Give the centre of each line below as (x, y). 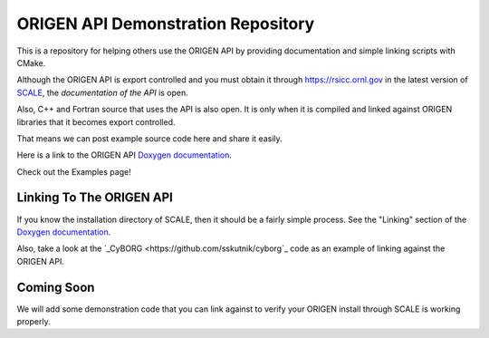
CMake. (31, 63)
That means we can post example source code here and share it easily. (149, 138)
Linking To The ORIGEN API (95, 198)
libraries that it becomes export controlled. (96, 121)
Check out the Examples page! (74, 171)
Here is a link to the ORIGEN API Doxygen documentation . (125, 155)
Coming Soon (56, 287)
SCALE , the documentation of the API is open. (103, 92)
